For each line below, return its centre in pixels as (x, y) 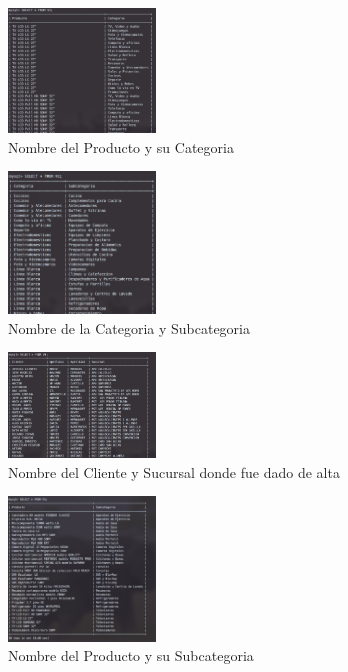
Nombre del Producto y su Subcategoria (131, 655)
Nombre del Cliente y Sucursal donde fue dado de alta (174, 471)
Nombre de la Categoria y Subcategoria (129, 327)
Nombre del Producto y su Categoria (121, 146)
